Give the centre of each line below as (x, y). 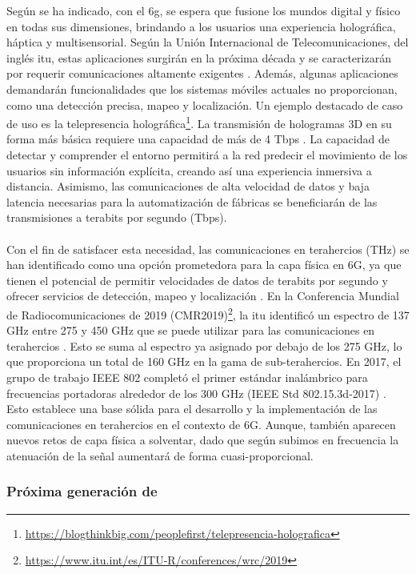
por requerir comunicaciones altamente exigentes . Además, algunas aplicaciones (202, 73)
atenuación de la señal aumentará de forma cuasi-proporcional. (160, 455)
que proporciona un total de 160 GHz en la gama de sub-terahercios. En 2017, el (204, 361)
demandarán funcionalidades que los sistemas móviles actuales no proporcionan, (202, 88)
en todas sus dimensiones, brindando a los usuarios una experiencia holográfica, (201, 26)
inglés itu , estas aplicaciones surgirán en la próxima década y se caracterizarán (199, 57)
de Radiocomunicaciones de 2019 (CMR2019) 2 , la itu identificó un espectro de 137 (208, 313)
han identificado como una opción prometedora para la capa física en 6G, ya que (204, 265)
